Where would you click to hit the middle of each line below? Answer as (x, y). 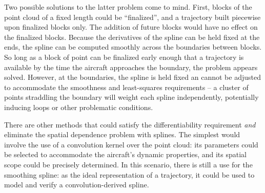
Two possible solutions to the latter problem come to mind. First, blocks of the (128, 7)
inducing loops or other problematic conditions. (79, 107)
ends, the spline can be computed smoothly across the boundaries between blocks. (133, 47)
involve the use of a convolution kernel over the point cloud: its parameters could (131, 144)
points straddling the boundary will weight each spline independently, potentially (131, 97)
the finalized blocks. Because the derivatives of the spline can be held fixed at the (132, 37)
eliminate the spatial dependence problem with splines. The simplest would (122, 134)
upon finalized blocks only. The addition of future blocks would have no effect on (131, 27)
